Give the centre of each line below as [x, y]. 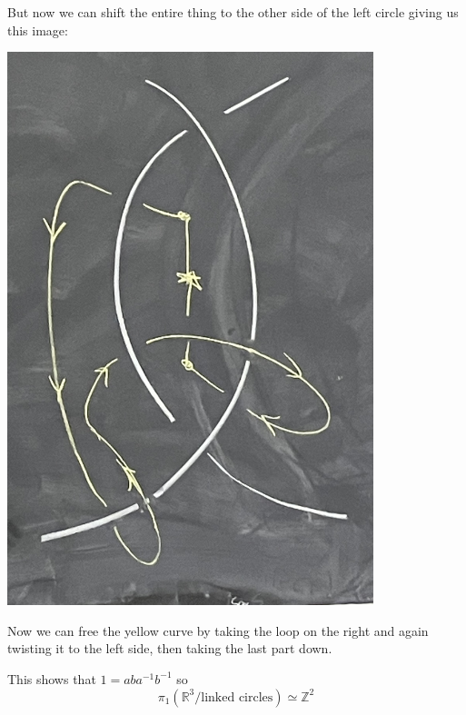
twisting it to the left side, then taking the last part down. [170, 648]
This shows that [52, 678]
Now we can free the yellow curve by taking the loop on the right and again [218, 630]
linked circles [237, 697]
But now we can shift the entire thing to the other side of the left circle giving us [233, 12]
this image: [38, 30]
